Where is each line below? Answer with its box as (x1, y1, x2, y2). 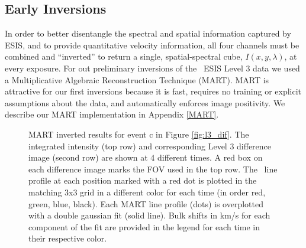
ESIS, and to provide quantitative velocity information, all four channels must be (5, 38, 299, 51)
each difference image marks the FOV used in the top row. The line (28, 162, 278, 175)
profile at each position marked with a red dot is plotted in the (28, 174, 257, 187)
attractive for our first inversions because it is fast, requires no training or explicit (5, 85, 302, 97)
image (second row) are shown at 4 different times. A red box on (28, 151, 263, 164)
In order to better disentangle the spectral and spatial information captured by (5, 27, 291, 40)
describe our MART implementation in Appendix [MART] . (5, 108, 219, 120)
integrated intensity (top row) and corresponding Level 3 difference (28, 139, 272, 152)
